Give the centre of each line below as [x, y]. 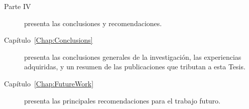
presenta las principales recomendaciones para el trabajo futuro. [122, 100]
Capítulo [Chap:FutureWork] [49, 83]
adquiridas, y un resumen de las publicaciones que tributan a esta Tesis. [135, 67]
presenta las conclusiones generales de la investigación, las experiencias [133, 57]
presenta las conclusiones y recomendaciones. [93, 23]
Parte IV [18, 6]
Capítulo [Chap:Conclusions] [48, 40]
